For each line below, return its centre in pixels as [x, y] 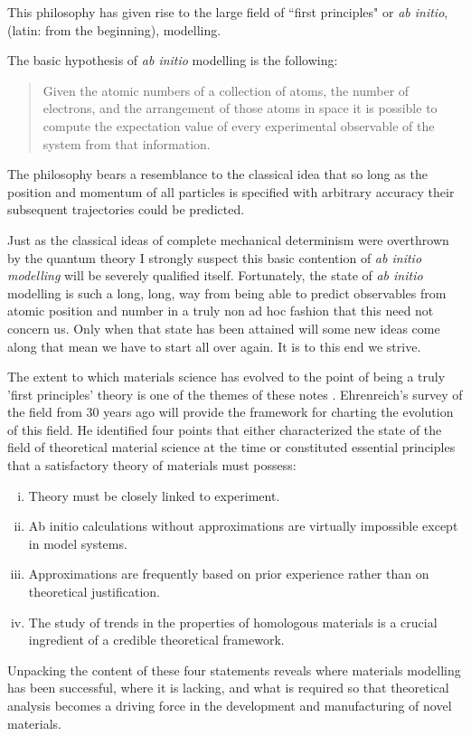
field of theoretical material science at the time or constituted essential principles [231, 447]
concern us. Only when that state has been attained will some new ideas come [224, 328]
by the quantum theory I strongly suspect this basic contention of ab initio [215, 257]
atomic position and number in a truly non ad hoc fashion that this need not [221, 311]
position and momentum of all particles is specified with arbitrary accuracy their [231, 191]
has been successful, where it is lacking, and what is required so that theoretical [228, 688]
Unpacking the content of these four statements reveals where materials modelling [234, 670]
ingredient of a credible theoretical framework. [156, 640]
